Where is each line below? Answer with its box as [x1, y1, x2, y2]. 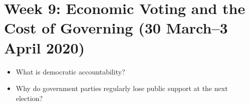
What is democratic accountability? [16, 66, 125, 76]
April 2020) [4, 37, 85, 57]
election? [16, 92, 43, 103]
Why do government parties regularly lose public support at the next [16, 83, 228, 93]
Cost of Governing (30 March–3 [4, 17, 228, 38]
